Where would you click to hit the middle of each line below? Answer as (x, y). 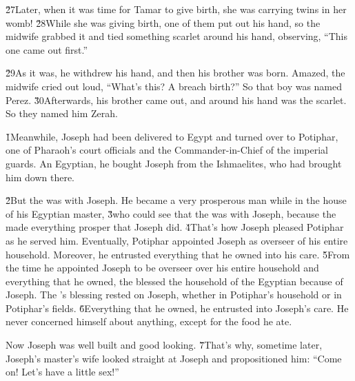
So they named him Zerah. (62, 113)
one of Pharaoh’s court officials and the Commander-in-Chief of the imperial (167, 150)
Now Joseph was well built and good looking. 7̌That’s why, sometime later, (164, 345)
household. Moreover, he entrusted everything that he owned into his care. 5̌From (178, 254)
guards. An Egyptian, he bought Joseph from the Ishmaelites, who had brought (174, 163)
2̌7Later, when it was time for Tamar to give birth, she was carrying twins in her (176, 9)
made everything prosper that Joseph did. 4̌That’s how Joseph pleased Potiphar (175, 227)
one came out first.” (47, 49)
